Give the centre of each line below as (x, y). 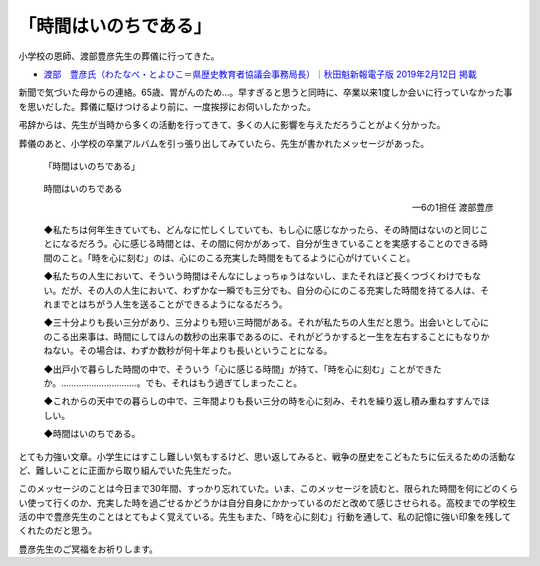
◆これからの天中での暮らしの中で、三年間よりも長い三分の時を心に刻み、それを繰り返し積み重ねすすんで (262, 401)
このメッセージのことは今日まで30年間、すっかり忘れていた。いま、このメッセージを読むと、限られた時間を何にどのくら (268, 489)
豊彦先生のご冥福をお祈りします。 (88, 549)
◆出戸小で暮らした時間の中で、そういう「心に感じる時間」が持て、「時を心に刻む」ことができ (238, 369)
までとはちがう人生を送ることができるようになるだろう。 (170, 304)
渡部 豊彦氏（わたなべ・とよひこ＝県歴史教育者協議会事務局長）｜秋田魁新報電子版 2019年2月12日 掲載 (260, 74)
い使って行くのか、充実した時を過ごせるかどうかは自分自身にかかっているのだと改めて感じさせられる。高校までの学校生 (267, 502)
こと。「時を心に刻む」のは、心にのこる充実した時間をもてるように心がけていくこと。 (238, 257)
